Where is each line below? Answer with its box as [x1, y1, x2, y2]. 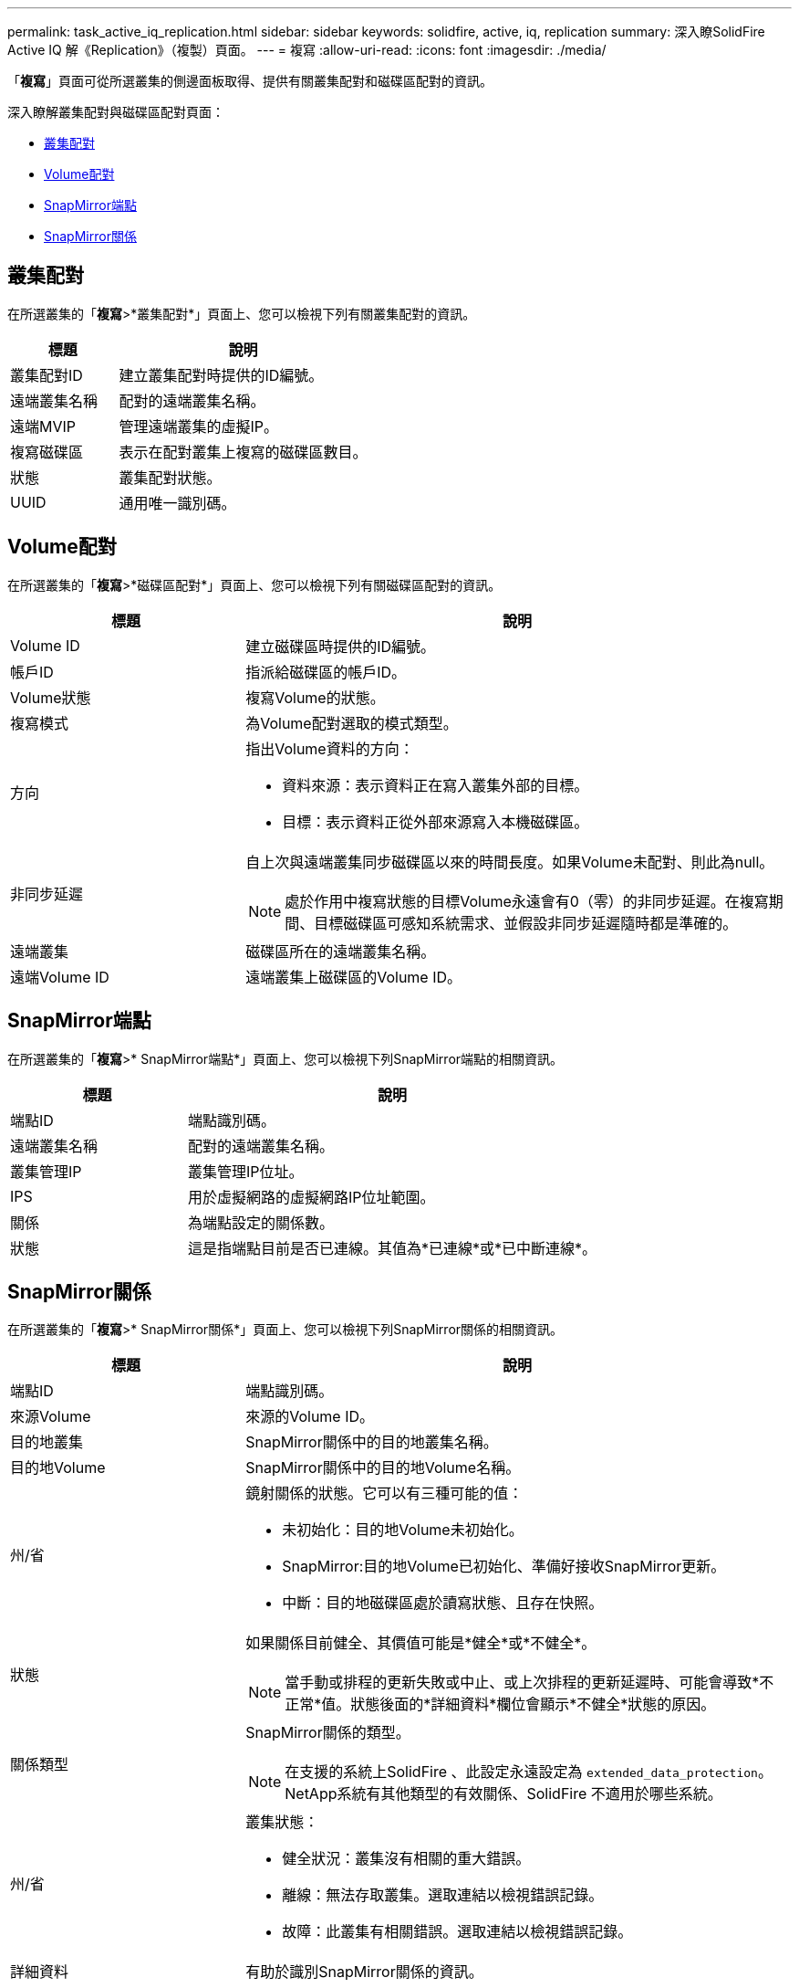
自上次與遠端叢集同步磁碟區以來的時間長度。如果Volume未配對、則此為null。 [245, 852, 774, 871]
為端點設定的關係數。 [187, 1213, 334, 1232]
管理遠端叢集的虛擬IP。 [119, 416, 278, 436]
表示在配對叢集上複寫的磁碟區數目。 [119, 442, 368, 461]
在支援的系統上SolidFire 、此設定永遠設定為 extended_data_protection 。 [285, 1762, 773, 1782]
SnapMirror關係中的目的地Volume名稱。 [245, 1458, 521, 1478]
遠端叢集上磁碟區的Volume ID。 [245, 967, 462, 986]
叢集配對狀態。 [119, 468, 222, 487]
